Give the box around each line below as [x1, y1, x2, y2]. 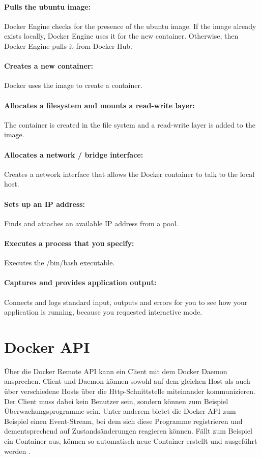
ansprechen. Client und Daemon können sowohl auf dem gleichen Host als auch [4, 376, 250, 386]
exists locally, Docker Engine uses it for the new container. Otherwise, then [4, 30, 239, 41]
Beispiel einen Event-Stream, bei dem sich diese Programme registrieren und [4, 415, 243, 426]
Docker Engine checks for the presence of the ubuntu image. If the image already [4, 20, 256, 31]
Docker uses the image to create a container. [4, 80, 142, 90]
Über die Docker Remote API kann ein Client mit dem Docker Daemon [4, 365, 227, 376]
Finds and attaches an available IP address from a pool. [4, 218, 179, 228]
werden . [4, 445, 31, 456]
